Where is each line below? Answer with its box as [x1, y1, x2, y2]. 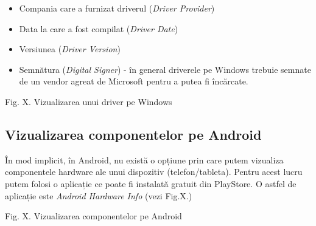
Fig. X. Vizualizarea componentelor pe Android [5, 210, 182, 222]
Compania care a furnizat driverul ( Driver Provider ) [19, 2, 215, 14]
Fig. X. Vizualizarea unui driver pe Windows [5, 95, 172, 108]
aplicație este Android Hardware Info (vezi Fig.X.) [5, 189, 192, 202]
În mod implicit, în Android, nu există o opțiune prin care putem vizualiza [5, 153, 284, 166]
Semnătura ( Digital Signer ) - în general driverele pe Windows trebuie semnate [19, 63, 311, 75]
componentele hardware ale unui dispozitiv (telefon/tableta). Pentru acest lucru [5, 165, 303, 178]
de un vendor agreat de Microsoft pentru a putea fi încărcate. [19, 75, 248, 87]
